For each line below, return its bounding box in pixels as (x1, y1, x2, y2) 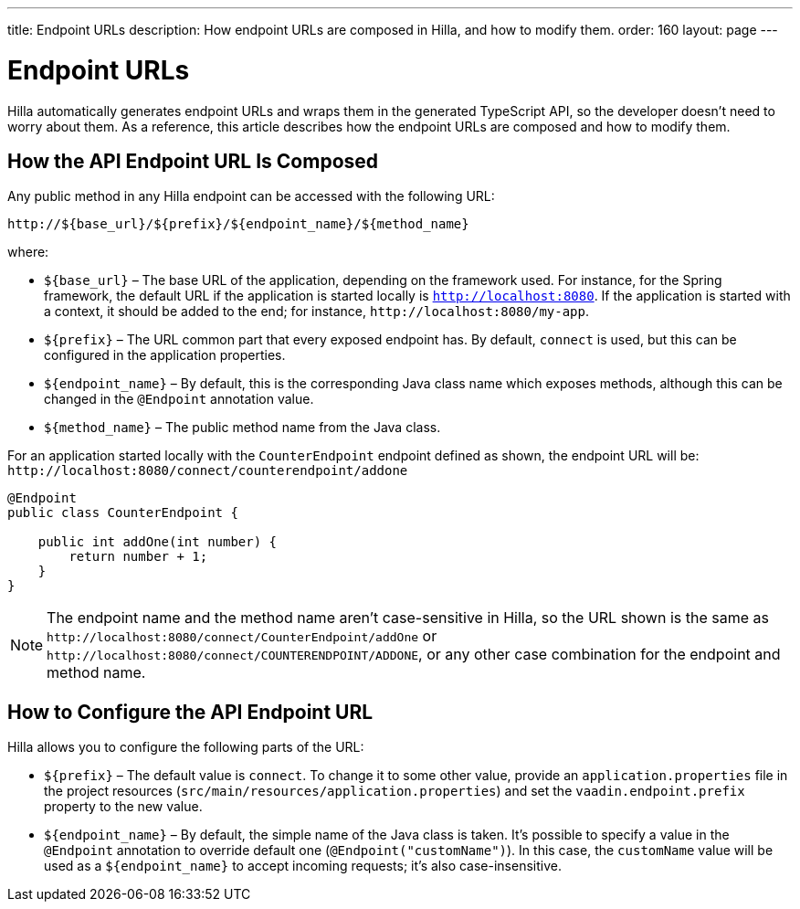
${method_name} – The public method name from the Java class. (44, 419, 441, 436)
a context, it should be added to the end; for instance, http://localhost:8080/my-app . (44, 303, 590, 320)
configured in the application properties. (44, 347, 286, 364)
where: (7, 244, 49, 260)
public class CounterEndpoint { (7, 505, 238, 521)
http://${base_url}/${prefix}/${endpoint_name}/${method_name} (7, 217, 469, 232)
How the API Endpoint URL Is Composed (7, 149, 379, 173)
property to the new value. (44, 798, 203, 815)
